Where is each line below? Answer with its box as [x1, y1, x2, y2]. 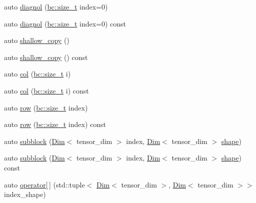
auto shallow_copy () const [4, 51, 88, 62]
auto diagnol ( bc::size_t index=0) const [4, 18, 126, 28]
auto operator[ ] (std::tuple [4, 179, 85, 189]
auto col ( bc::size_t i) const [4, 85, 89, 95]
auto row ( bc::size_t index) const [4, 119, 106, 129]
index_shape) [4, 189, 46, 199]
